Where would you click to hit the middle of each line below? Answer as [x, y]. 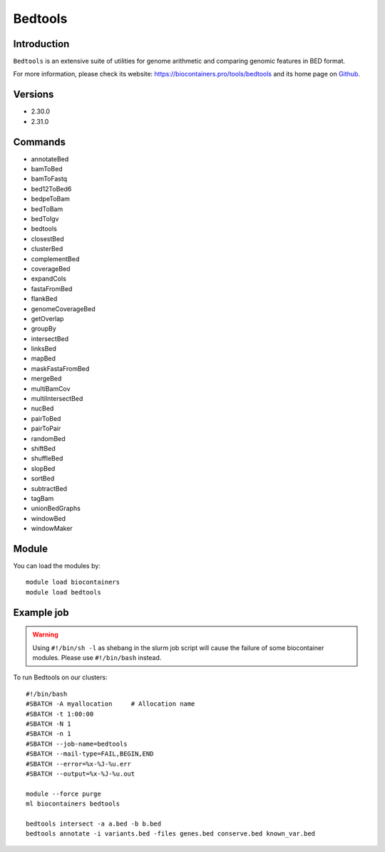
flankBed [44, 299]
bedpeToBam [51, 199]
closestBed [47, 238]
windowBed [48, 518]
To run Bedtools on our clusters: [60, 677]
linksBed [44, 349]
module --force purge [63, 793]
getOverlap [47, 318]
